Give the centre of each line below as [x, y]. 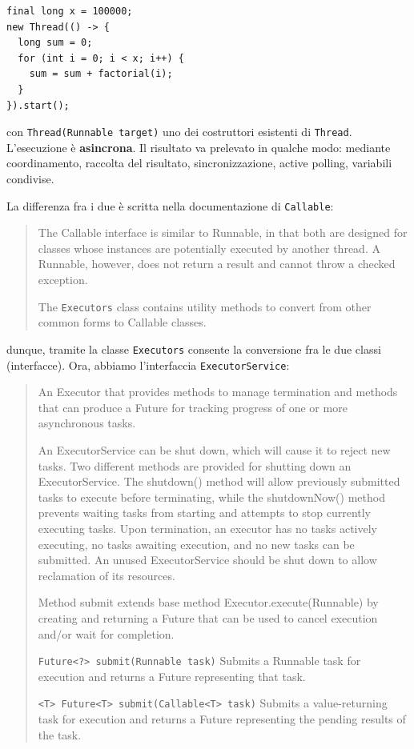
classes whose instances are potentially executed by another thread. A [209, 248]
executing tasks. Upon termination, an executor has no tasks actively [207, 528]
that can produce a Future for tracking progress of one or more [193, 407]
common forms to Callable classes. [122, 322]
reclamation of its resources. [107, 575]
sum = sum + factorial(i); [101, 74]
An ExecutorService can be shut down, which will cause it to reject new [214, 449]
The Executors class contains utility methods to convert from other [205, 306]
